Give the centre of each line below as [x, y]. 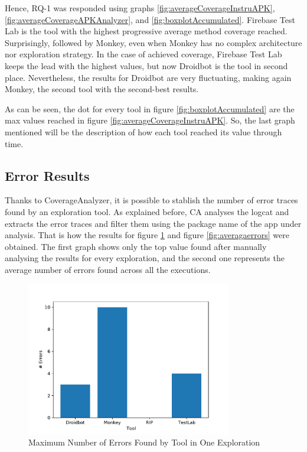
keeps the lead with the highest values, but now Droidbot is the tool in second [146, 65]
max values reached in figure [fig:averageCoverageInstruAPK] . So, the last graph [150, 120]
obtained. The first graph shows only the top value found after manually [136, 246]
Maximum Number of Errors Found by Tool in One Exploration [144, 442]
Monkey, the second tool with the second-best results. [102, 89]
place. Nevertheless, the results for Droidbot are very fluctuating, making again [148, 77]
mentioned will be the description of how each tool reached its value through [143, 131]
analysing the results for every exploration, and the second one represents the [145, 258]
